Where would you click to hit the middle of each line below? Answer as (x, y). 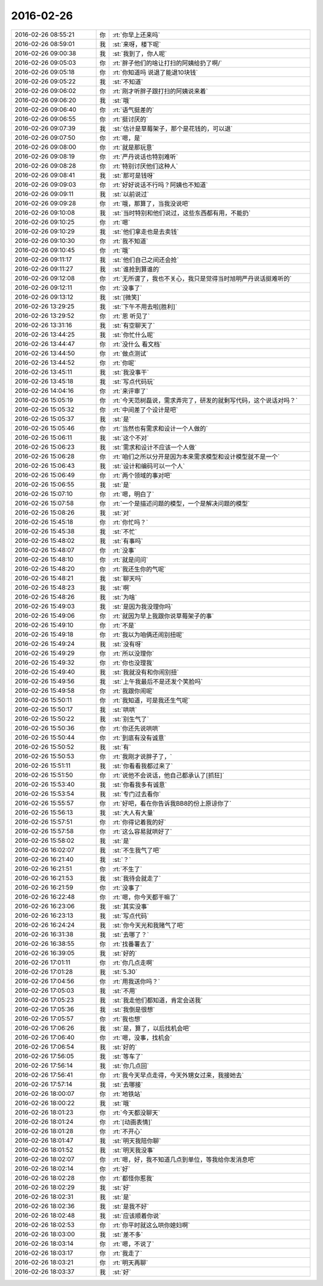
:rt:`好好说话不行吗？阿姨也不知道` (160, 185)
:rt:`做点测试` (130, 353)
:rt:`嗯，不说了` (133, 1243)
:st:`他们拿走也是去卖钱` (146, 232)
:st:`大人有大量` (134, 813)
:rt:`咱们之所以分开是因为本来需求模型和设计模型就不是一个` (196, 456)
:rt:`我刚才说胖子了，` (142, 756)
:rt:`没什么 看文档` (137, 344)
